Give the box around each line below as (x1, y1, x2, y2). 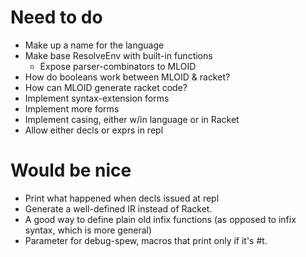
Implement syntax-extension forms (24, 92, 170, 104)
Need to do (10, 6, 103, 29)
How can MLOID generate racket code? (24, 81, 188, 93)
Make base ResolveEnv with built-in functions (24, 49, 213, 61)
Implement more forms (24, 102, 120, 115)
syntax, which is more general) (24, 224, 153, 236)
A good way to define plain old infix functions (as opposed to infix (24, 213, 297, 225)
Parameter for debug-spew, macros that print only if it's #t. (24, 234, 268, 246)
